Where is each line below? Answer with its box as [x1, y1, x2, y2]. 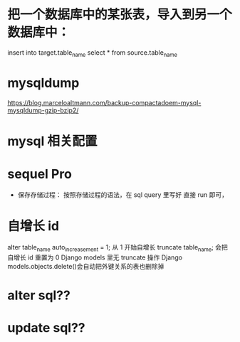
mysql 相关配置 [7, 133, 98, 149]
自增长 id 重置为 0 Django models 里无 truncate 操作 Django [7, 253, 183, 262]
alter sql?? [7, 287, 71, 303]
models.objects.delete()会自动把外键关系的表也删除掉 [7, 262, 165, 270]
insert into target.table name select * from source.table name [7, 48, 178, 58]
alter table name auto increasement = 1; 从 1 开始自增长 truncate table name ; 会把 [7, 242, 228, 253]
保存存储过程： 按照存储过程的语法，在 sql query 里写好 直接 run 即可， [17, 190, 228, 199]
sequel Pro [7, 166, 73, 182]
